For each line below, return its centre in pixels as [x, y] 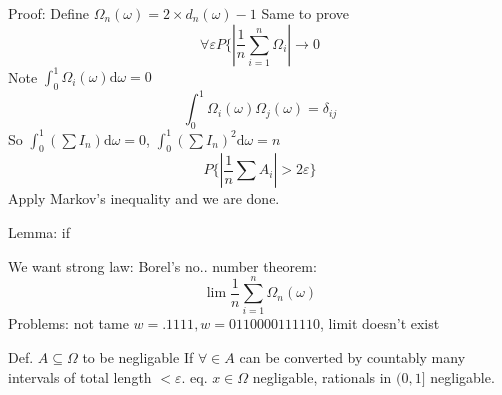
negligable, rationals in [322, 376]
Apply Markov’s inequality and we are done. [144, 198]
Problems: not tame [68, 323]
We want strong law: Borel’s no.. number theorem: [162, 265]
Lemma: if [39, 232]
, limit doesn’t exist [380, 323]
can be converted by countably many [352, 356]
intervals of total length [80, 376]
